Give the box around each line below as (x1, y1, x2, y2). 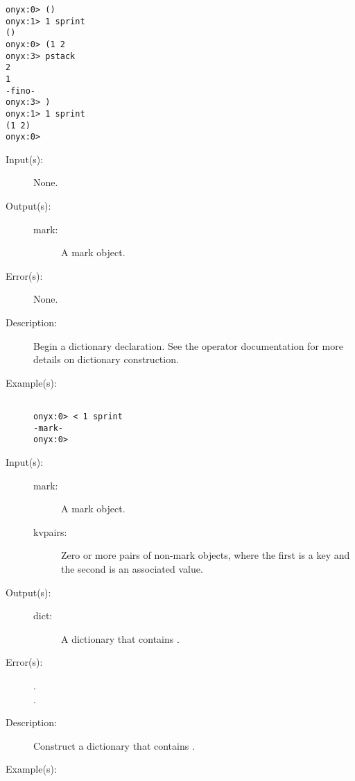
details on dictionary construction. (33, 352, 179, 367)
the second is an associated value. (61, 562, 203, 576)
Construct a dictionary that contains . (33, 738, 195, 753)
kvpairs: (33, 524, 67, 539)
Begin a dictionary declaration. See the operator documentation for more (33, 338, 343, 353)
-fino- (6, 85, 35, 96)
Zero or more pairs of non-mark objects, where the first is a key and (61, 548, 350, 562)
